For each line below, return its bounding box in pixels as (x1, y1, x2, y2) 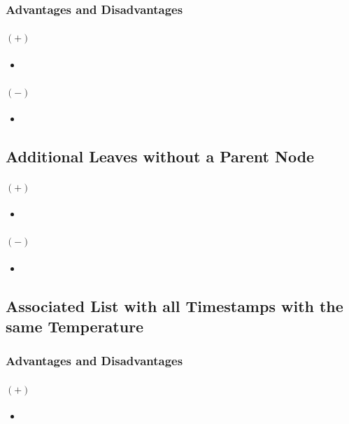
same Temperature (6, 315, 144, 337)
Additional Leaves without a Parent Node (6, 146, 315, 167)
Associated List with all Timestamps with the (6, 295, 343, 316)
